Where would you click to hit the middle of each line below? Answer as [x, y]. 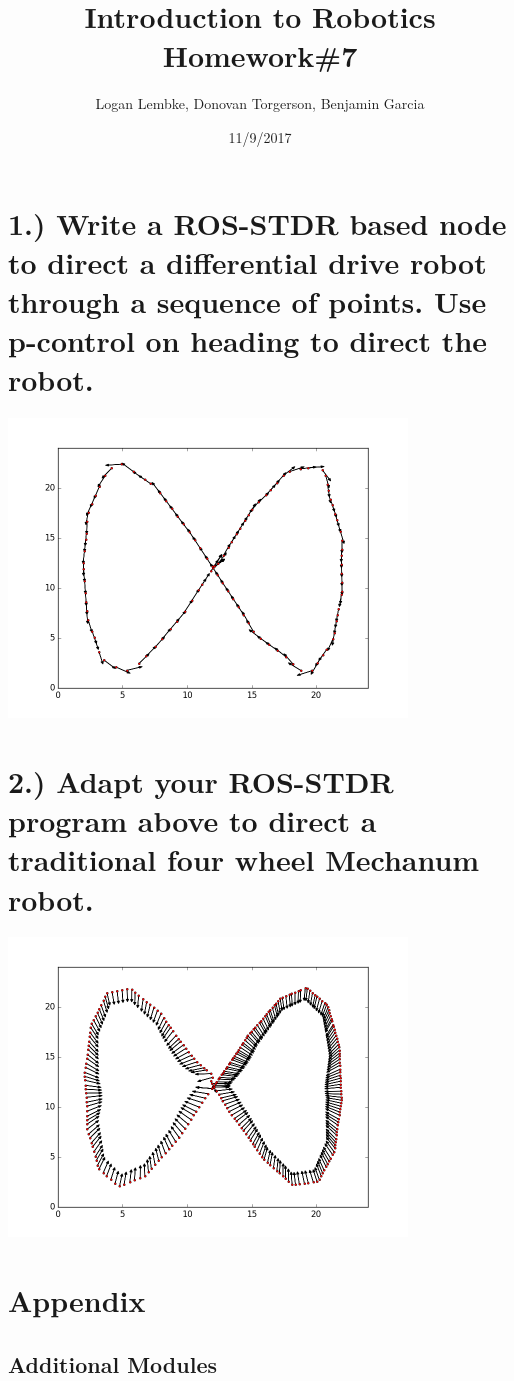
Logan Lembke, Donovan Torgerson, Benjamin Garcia [260, 103]
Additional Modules [112, 1363]
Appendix [77, 1300]
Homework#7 [260, 55]
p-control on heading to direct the [248, 340]
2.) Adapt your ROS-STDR [201, 780]
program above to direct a [192, 820]
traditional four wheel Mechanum [244, 859]
